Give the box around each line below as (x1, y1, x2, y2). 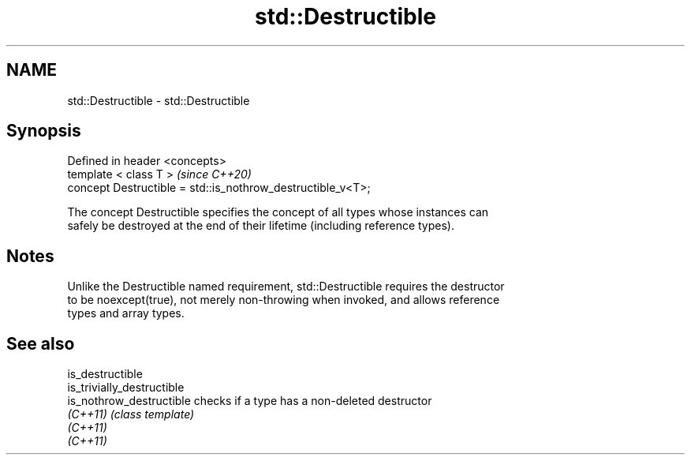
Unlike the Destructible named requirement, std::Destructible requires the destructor (67, 279, 505, 294)
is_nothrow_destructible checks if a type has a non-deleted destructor (67, 394, 432, 408)
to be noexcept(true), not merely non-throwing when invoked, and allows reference (67, 293, 500, 307)
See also (6, 333, 75, 354)
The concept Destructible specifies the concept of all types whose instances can (67, 205, 489, 219)
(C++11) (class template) (67, 407, 195, 422)
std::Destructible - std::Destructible (67, 93, 250, 107)
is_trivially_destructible (67, 380, 185, 395)
